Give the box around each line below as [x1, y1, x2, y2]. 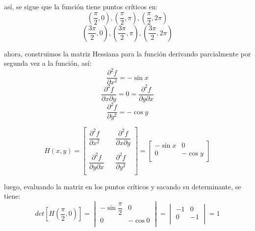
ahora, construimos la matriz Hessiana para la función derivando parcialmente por [4, 48, 251, 58]
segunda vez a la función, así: [4, 58, 92, 68]
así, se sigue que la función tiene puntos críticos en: [4, 1, 158, 11]
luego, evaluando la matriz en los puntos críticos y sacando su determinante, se [4, 181, 241, 191]
